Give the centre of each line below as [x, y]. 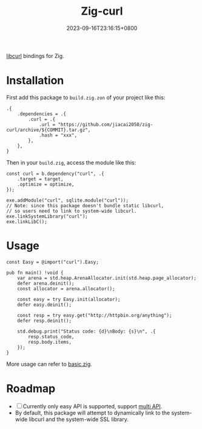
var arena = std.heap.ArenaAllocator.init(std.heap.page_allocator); [107, 278]
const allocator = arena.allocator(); [66, 289]
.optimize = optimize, [46, 184]
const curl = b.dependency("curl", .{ [55, 174]
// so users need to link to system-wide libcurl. [72, 211]
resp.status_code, [51, 336]
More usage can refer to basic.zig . [49, 364]
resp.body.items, [50, 342]
